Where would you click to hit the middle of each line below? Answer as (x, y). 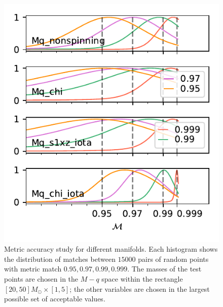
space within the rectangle (142, 279)
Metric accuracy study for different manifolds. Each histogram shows (111, 249)
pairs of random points (173, 259)
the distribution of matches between (60, 259)
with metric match (33, 269)
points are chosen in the (41, 279)
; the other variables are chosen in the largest (140, 288)
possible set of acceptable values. (55, 299)
